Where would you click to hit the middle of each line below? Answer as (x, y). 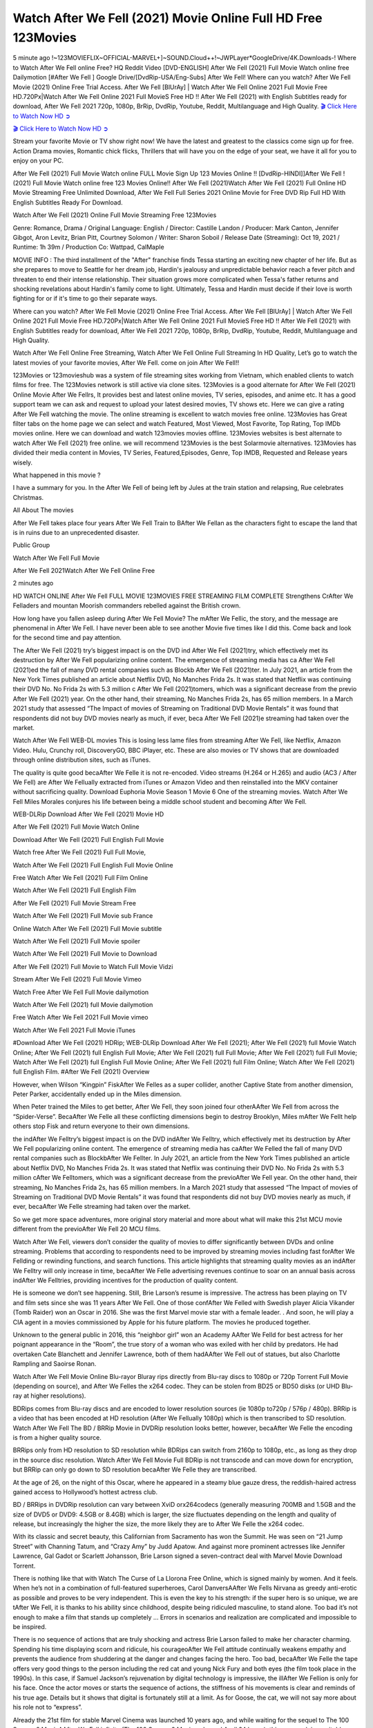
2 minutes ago (33, 583)
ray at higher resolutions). (49, 1396)
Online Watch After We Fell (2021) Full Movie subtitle (87, 928)
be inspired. (30, 1626)
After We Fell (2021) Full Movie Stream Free (74, 903)
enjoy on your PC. (38, 161)
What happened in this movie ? (57, 475)
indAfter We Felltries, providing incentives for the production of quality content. (125, 1280)
